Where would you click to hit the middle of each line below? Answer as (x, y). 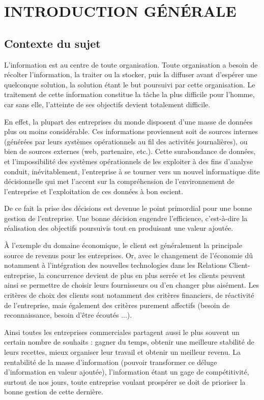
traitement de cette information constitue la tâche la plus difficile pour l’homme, (129, 94)
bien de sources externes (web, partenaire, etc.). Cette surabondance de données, (130, 151)
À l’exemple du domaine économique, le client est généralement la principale (123, 245)
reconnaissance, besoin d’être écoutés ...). (68, 315)
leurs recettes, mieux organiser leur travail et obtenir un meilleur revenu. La (123, 352)
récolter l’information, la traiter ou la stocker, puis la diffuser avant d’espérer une (131, 74)
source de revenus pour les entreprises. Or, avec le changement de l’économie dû (128, 255)
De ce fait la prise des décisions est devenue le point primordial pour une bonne (128, 208)
